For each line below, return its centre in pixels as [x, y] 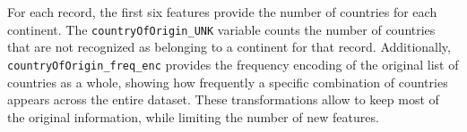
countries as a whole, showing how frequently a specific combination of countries [228, 82]
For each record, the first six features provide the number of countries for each [222, 12]
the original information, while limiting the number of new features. [193, 116]
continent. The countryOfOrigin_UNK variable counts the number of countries [221, 29]
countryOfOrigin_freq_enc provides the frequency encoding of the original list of [233, 64]
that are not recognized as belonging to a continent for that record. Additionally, [229, 47]
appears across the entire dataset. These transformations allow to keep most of [223, 99]
